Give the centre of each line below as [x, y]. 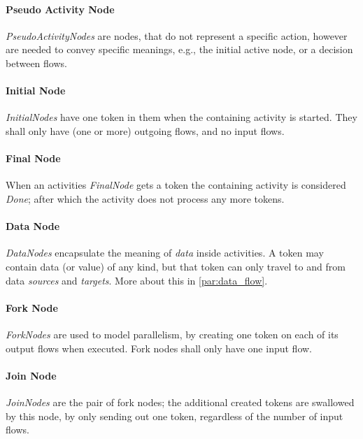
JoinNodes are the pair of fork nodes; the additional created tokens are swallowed [180, 402]
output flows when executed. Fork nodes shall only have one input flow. [159, 348]
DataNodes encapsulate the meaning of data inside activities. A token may [165, 253]
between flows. [36, 63]
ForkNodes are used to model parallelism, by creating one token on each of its [172, 334]
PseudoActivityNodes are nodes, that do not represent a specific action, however [177, 35]
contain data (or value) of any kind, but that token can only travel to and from [176, 266]
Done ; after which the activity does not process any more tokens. [145, 198]
